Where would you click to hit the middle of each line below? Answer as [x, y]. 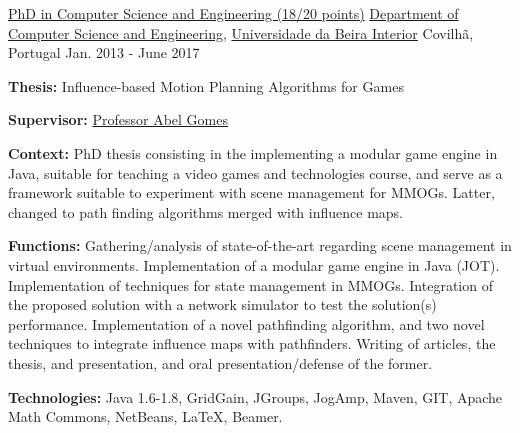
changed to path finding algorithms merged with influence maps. [205, 211]
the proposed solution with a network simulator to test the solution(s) [222, 304]
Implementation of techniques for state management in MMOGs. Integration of [250, 284]
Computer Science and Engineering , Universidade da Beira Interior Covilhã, [241, 32]
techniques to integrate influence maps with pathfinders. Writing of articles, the [252, 343]
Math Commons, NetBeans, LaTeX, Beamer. [145, 416]
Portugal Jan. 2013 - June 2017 [104, 52]
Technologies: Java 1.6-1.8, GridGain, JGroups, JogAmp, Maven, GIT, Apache [255, 396]
